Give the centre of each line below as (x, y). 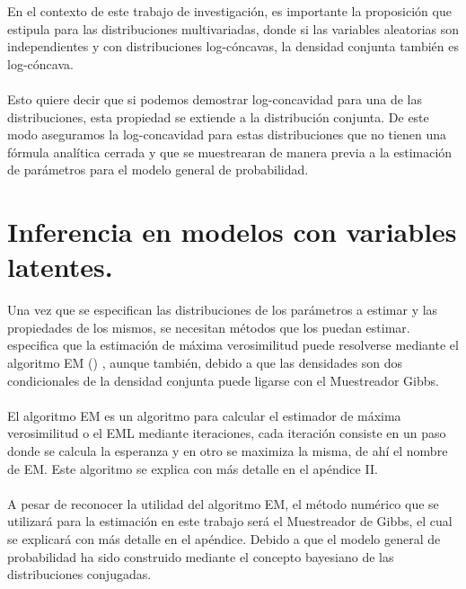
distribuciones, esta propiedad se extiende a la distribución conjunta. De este (218, 116)
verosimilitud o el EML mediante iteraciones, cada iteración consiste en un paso (227, 433)
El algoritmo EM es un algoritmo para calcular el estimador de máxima (204, 415)
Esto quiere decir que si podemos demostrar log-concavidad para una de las (215, 98)
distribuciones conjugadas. (79, 574)
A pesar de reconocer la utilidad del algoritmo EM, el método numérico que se (223, 503)
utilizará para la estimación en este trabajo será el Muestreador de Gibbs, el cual (230, 521)
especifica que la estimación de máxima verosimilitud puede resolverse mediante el (233, 345)
